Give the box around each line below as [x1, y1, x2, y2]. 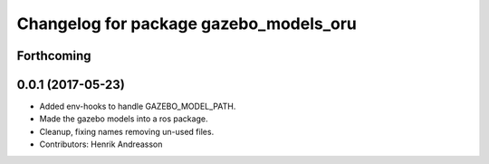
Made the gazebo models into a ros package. [39, 113, 208, 124]
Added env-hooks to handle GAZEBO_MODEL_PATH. [39, 101, 236, 112]
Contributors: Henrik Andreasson [39, 139, 163, 150]
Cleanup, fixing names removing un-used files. [39, 126, 215, 137]
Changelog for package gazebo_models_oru [16, 14, 358, 34]
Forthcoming [16, 48, 91, 63]
